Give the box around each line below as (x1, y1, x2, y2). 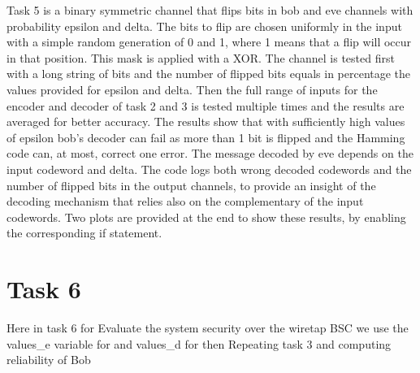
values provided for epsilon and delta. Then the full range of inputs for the (6, 80, 378, 98)
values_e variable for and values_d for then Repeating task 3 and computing (6, 335, 392, 352)
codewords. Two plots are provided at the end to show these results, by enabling (6, 208, 406, 225)
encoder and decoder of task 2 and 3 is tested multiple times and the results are (6, 97, 405, 114)
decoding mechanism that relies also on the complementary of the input (6, 193, 364, 210)
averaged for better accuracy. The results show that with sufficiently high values (6, 113, 405, 130)
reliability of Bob (6, 351, 91, 368)
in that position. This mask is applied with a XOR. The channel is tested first (6, 49, 395, 66)
